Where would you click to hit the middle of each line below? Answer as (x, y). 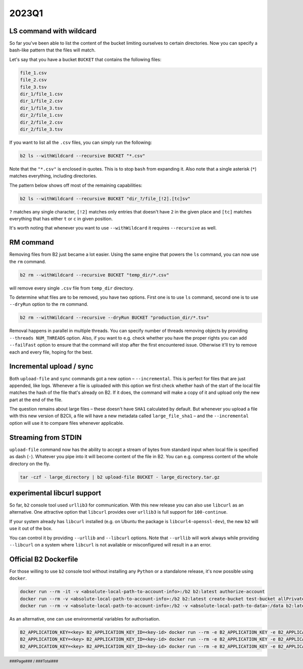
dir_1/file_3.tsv (41, 108)
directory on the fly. (30, 464)
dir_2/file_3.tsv (41, 129)
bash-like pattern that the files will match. (53, 50)
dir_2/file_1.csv (41, 115)
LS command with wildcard (53, 31)
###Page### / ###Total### (34, 661)
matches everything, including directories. (53, 176)
